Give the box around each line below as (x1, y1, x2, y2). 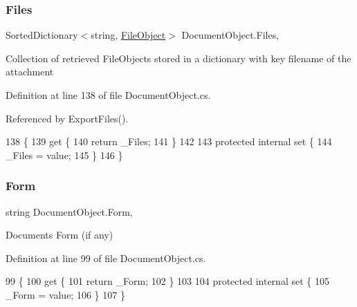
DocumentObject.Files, (181, 28, 280, 42)
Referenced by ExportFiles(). (6, 111, 129, 125)
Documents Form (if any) (6, 227, 113, 242)
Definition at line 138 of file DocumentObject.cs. (6, 88, 211, 102)
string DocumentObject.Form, (6, 204, 133, 218)
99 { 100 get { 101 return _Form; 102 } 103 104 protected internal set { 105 (6, 274, 329, 288)
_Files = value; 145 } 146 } (6, 147, 123, 162)
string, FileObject (91, 28, 166, 42)
